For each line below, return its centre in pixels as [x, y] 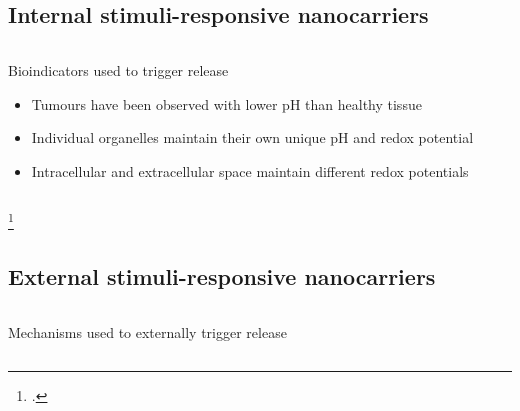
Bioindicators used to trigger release [118, 70]
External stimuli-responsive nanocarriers [222, 276]
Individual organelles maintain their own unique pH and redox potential [252, 137]
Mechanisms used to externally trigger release [147, 332]
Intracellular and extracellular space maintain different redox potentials [250, 170]
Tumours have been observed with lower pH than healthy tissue [226, 103]
